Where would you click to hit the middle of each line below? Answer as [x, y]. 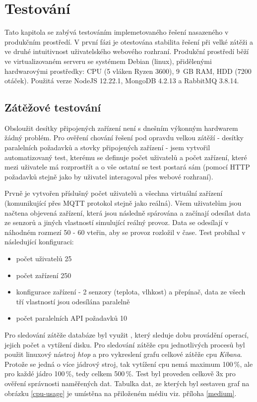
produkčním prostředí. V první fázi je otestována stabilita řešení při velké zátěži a [129, 41]
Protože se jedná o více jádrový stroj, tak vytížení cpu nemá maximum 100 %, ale [129, 364]
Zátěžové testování [53, 107]
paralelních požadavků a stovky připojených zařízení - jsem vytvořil [107, 147]
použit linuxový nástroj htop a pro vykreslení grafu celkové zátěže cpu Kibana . [123, 354]
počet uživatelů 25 [44, 258]
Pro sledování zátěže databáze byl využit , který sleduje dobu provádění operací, [127, 334]
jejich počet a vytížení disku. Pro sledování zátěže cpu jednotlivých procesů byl [125, 344]
